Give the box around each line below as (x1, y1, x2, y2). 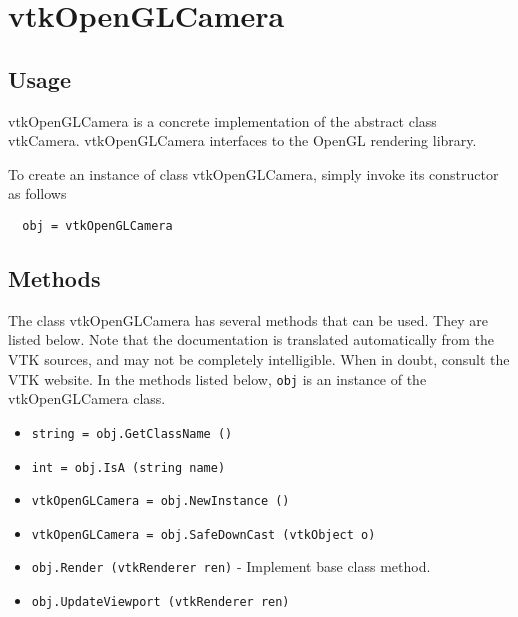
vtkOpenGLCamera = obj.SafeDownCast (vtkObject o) (31, 527, 376, 542)
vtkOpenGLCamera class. (8, 388, 166, 409)
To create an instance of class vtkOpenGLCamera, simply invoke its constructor (8, 163, 499, 184)
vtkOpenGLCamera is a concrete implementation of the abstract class (8, 110, 437, 131)
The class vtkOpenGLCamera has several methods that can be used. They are (8, 309, 488, 330)
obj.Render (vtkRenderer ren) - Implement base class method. (31, 556, 431, 577)
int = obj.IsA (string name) (31, 460, 226, 475)
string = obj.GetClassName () (31, 426, 233, 441)
